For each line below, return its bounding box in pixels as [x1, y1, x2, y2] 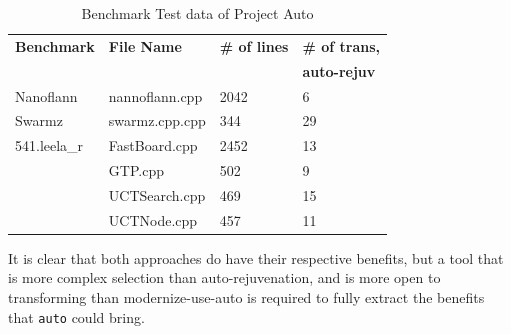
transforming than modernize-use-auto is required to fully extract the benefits [8, 287, 485, 308]
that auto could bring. [8, 306, 145, 327]
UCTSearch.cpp [108, 184, 206, 205]
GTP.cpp [108, 160, 164, 181]
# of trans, [302, 35, 381, 56]
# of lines [219, 35, 289, 56]
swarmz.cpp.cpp [108, 110, 206, 131]
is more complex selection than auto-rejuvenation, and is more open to [8, 267, 441, 288]
